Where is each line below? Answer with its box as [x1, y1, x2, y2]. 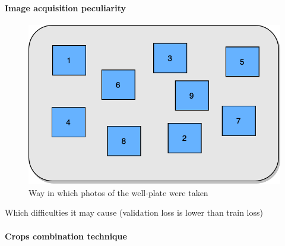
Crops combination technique [5, 229, 127, 242]
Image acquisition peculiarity [5, 1, 126, 14]
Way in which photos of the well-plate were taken [28, 186, 208, 198]
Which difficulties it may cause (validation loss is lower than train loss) [5, 206, 263, 219]
